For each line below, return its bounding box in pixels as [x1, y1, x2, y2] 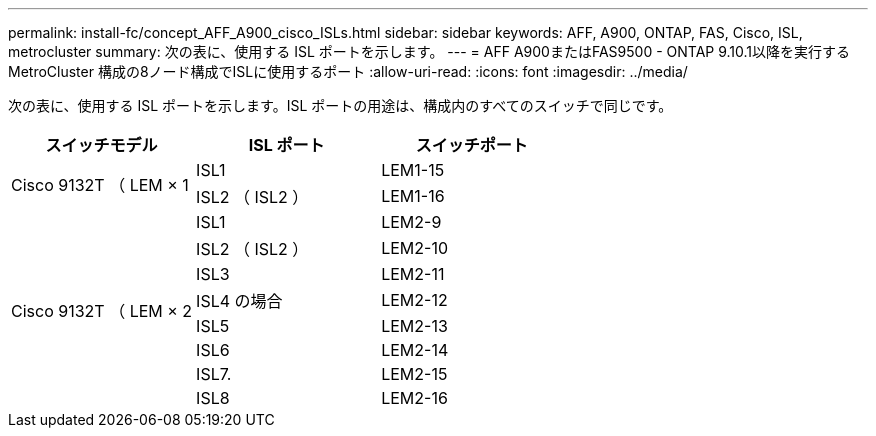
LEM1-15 [381, 160, 445, 180]
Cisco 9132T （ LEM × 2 [11, 301, 193, 321]
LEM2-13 [381, 316, 448, 336]
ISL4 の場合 [196, 291, 283, 311]
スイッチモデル [45, 135, 158, 155]
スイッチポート [415, 135, 528, 155]
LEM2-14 [381, 340, 449, 360]
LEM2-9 [381, 212, 442, 232]
